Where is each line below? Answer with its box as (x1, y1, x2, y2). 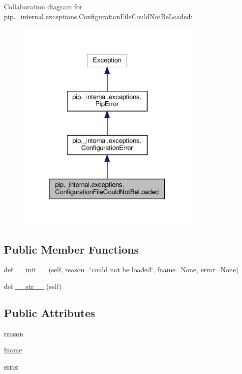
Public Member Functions (4, 241, 139, 257)
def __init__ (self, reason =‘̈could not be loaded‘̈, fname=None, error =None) (4, 264, 239, 275)
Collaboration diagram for (4, 1, 83, 11)
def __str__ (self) (4, 281, 62, 291)
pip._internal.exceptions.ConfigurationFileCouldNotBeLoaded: (4, 11, 193, 21)
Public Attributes (4, 305, 95, 320)
